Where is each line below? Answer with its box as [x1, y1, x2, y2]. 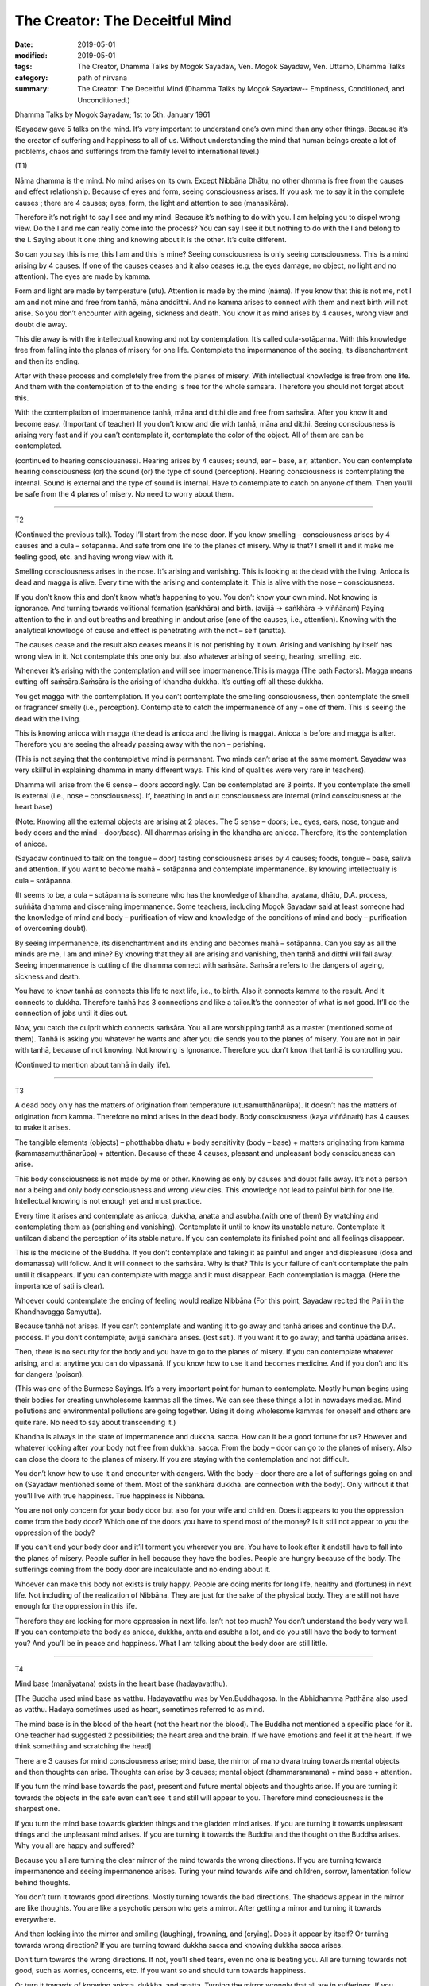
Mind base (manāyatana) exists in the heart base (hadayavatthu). [14, 1679, 228, 1688]
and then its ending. [14, 356, 80, 365]
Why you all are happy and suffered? [14, 1841, 135, 1850]
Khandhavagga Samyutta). [14, 1307, 102, 1316]
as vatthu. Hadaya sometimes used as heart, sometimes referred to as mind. [14, 1705, 265, 1714]
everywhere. [14, 1915, 56, 1924]
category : [14, 72, 48, 83]
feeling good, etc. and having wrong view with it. [14, 552, 174, 562]
